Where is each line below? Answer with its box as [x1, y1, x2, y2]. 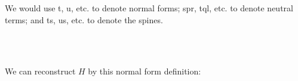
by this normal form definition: [88, 65, 201, 77]
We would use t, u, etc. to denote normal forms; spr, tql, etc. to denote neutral [5, 2, 293, 14]
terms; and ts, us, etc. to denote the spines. [5, 13, 163, 26]
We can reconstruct [5, 65, 76, 77]
